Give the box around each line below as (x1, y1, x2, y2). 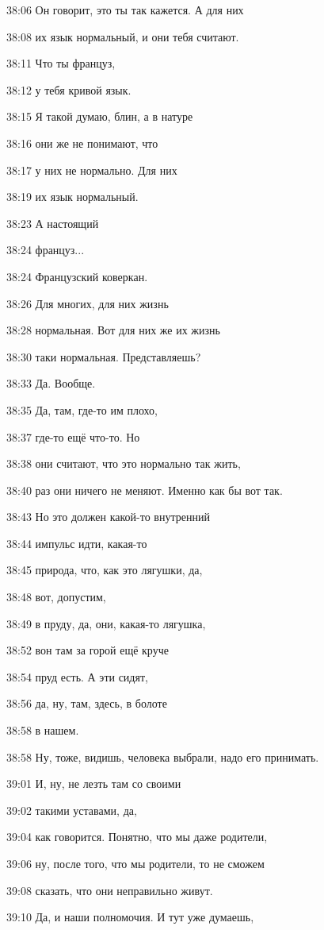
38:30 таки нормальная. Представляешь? (6, 348, 201, 365)
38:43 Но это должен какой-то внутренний (6, 508, 210, 525)
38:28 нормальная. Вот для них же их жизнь (6, 322, 220, 338)
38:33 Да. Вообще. (6, 375, 96, 392)
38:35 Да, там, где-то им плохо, (6, 401, 158, 418)
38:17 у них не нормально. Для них (6, 161, 177, 178)
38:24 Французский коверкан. (6, 268, 148, 284)
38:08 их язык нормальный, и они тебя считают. (6, 28, 239, 44)
